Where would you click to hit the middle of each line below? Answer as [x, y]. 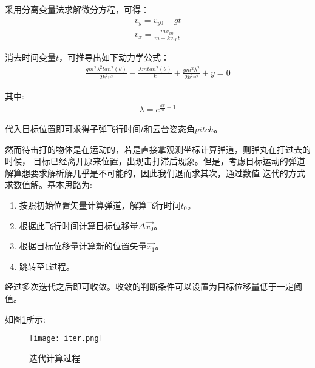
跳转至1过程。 [47, 266]
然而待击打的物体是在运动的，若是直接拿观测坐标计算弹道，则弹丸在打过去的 [158, 149]
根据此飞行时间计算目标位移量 [79, 225]
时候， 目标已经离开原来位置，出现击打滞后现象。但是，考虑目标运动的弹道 [155, 161]
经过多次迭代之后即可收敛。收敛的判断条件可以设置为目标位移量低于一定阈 [154, 286]
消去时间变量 [30, 57]
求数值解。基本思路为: [49, 185]
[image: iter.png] [66, 339]
